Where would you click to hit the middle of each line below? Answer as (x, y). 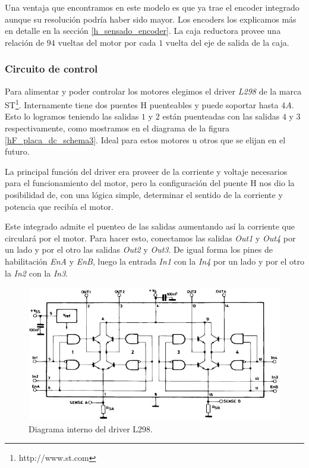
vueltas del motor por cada (107, 42)
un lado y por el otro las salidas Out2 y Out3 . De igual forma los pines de (139, 249)
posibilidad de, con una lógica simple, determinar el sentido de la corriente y (144, 194)
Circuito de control (51, 69)
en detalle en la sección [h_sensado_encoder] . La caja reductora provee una (143, 31)
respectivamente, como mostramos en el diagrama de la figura (117, 128)
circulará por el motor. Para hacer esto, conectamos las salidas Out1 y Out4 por (150, 238)
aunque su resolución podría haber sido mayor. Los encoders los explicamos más (151, 19)
